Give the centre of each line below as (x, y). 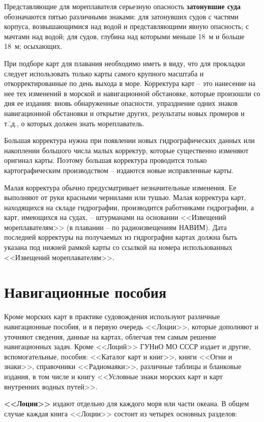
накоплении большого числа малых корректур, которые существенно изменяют (126, 150)
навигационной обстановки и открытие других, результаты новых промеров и (124, 113)
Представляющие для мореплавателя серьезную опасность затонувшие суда (123, 6)
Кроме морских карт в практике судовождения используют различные (112, 316)
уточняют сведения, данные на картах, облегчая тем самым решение (110, 336)
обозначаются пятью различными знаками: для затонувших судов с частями (121, 16)
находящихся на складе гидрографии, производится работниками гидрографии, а (129, 207)
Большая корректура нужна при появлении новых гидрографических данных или (129, 140)
